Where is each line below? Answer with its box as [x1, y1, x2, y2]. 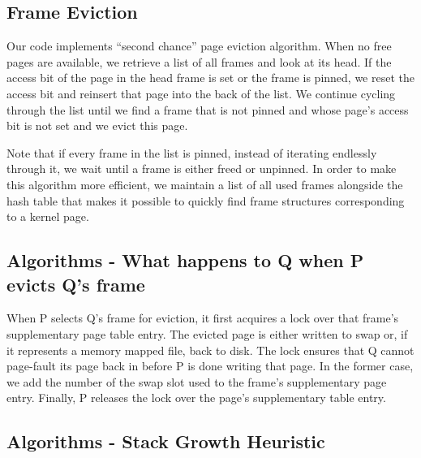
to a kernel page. [6, 208, 89, 225]
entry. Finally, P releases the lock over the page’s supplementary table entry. [6, 389, 386, 406]
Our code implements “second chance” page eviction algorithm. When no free [6, 37, 392, 54]
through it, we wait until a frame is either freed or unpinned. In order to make [6, 160, 397, 177]
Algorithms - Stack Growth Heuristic [6, 429, 325, 454]
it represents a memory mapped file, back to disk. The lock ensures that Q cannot [6, 341, 415, 358]
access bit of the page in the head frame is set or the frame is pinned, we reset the [6, 69, 415, 86]
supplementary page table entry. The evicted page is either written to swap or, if [6, 325, 408, 342]
